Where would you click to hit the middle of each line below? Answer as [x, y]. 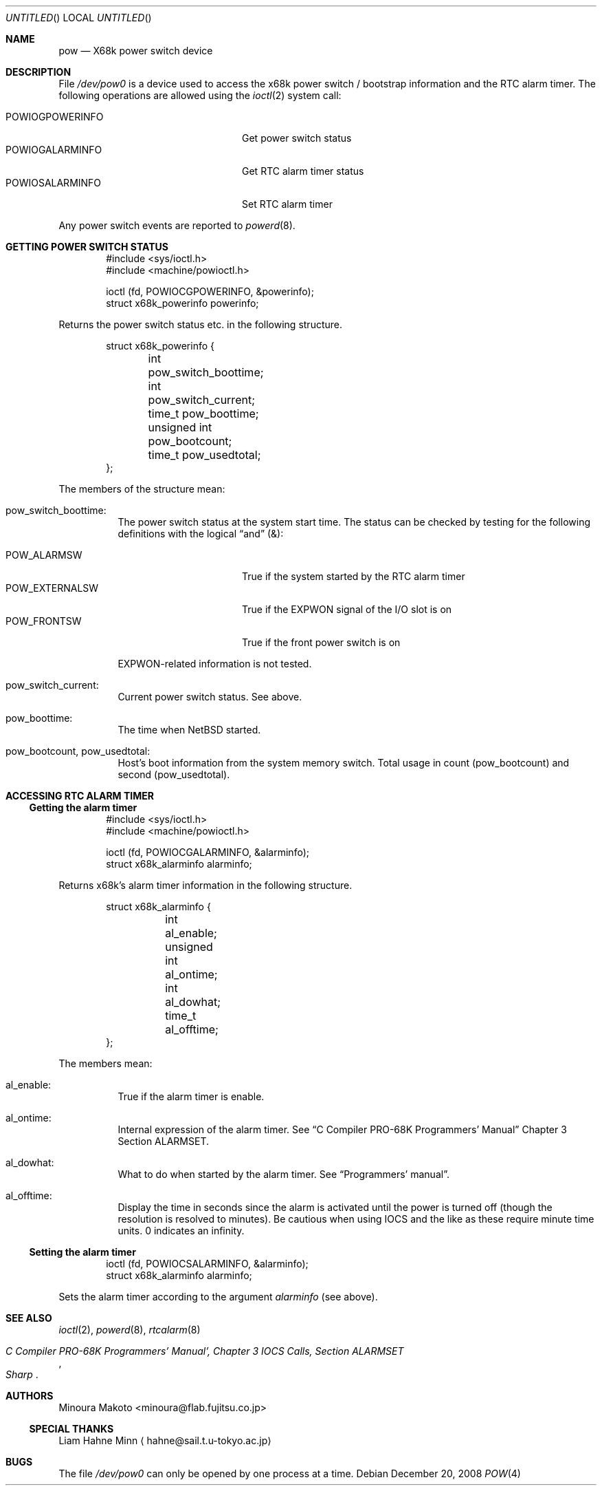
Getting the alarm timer [83, 807]
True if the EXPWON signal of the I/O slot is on [347, 609]
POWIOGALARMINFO [54, 150]
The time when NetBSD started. [189, 730]
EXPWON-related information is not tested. [215, 664]
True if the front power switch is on [321, 642]
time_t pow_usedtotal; [204, 455]
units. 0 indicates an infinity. [181, 1231]
